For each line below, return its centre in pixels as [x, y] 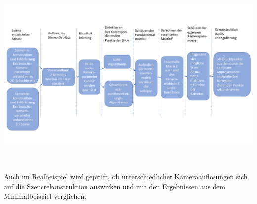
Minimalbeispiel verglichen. [45, 196]
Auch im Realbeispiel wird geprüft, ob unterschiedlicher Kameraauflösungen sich [126, 177]
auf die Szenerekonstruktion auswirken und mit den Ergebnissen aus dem [115, 186]
